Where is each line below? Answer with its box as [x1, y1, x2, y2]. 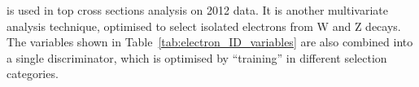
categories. [7, 65, 59, 82]
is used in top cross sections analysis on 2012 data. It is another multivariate [7, 2, 388, 18]
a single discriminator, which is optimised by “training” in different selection [7, 49, 387, 66]
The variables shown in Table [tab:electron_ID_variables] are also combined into [7, 33, 413, 50]
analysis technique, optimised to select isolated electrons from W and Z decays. [7, 17, 401, 34]
